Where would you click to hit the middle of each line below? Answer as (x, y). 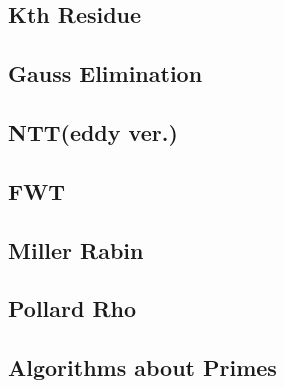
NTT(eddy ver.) (93, 131)
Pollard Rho (72, 308)
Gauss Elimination (105, 73)
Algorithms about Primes (142, 367)
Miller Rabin (76, 249)
